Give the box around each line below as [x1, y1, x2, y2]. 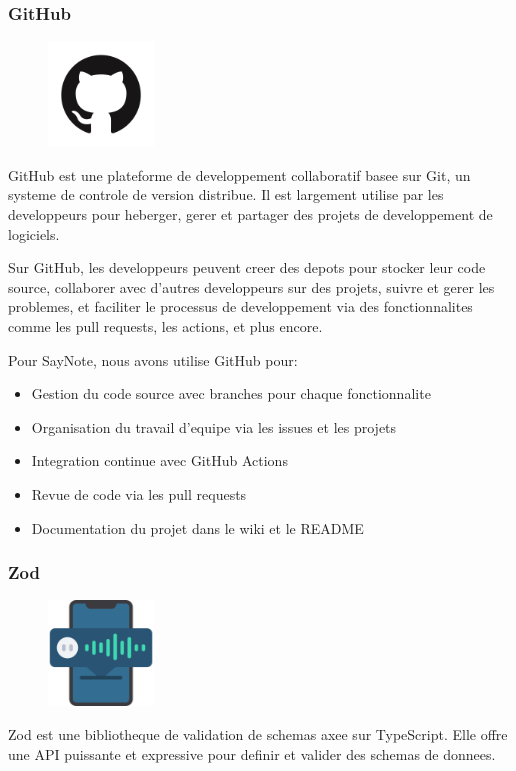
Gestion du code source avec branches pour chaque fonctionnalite [31, 383, 431, 404]
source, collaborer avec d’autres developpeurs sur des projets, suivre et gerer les [8, 276, 495, 297]
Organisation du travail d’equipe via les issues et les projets [31, 416, 397, 437]
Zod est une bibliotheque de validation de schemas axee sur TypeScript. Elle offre [8, 723, 508, 744]
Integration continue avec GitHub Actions [31, 450, 288, 471]
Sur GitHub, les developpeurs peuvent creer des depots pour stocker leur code [8, 257, 486, 278]
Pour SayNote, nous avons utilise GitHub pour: [8, 349, 298, 370]
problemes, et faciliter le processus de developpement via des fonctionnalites [8, 296, 473, 317]
